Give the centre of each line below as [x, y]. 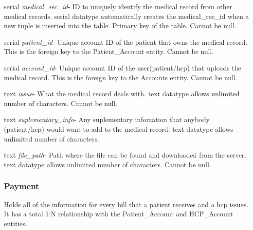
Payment [22, 186]
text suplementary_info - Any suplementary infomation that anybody [107, 119]
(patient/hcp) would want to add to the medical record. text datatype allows [119, 129]
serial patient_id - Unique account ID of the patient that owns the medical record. [126, 42]
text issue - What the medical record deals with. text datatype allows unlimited [122, 94]
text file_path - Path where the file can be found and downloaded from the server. [125, 155]
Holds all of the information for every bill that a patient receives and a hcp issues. [126, 204]
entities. [16, 223]
